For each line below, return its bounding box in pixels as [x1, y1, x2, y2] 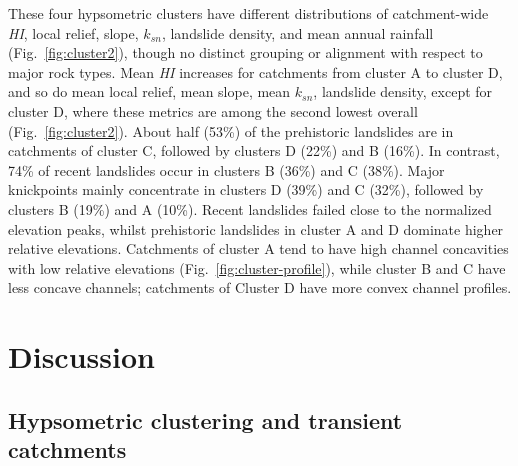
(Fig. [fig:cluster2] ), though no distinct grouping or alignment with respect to [8, 42, 483, 63]
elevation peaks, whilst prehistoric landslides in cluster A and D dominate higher [8, 218, 504, 239]
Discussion [8, 336, 155, 377]
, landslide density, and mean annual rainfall [161, 22, 434, 43]
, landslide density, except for [313, 81, 493, 102]
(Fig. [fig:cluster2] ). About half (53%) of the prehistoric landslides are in [8, 120, 454, 141]
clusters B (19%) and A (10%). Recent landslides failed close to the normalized [8, 198, 492, 219]
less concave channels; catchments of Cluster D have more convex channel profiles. [8, 277, 512, 298]
